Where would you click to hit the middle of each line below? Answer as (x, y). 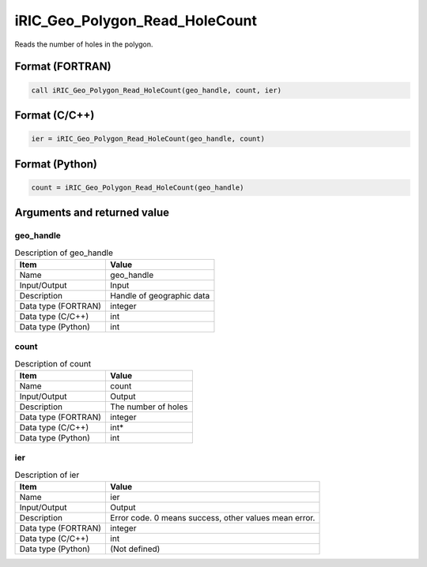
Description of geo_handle (64, 253)
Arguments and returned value (92, 213)
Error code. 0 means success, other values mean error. (213, 518)
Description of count (53, 363)
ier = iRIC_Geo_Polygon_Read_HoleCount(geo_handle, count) (148, 139)
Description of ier (47, 475)
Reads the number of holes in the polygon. (84, 44)
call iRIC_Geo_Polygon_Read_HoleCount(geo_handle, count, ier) (157, 90)
